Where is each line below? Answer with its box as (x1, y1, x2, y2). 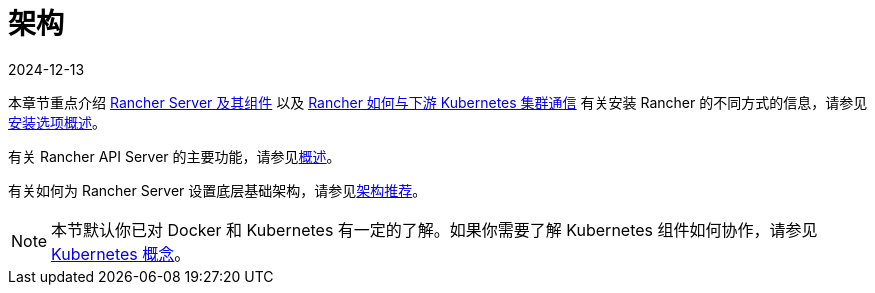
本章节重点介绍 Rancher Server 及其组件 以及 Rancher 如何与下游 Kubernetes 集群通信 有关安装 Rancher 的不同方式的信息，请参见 (8, 93, 868, 111)
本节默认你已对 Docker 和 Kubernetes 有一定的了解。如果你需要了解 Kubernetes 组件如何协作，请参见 (51, 219, 818, 240)
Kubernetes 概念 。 (51, 243, 191, 264)
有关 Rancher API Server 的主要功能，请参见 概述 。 (8, 147, 341, 165)
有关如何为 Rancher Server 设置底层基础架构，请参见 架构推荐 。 (8, 181, 427, 199)
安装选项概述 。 (8, 113, 106, 131)
